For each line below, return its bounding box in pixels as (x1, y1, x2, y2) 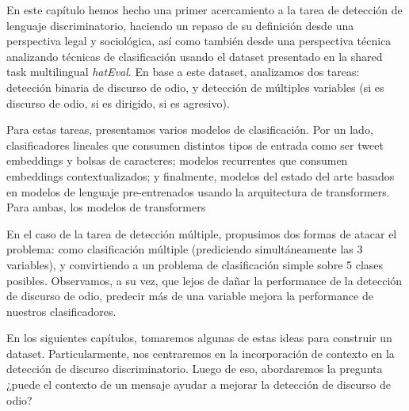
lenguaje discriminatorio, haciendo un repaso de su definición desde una (6, 17, 354, 33)
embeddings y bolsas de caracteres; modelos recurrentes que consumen (6, 152, 348, 169)
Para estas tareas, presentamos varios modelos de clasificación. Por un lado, (6, 121, 373, 138)
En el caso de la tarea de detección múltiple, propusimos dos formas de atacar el (6, 225, 397, 242)
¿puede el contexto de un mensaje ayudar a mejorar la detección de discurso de (6, 376, 391, 393)
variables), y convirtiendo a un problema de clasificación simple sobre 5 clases (6, 256, 384, 272)
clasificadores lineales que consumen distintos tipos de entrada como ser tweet (6, 136, 384, 153)
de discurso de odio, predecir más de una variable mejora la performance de (6, 287, 373, 304)
